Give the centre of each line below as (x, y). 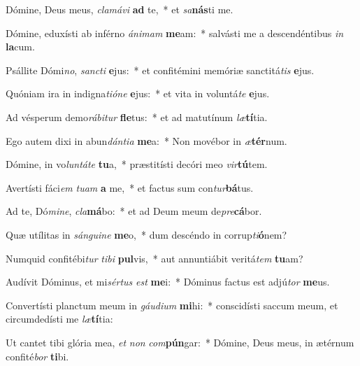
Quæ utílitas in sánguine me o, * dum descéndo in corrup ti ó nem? (146, 234)
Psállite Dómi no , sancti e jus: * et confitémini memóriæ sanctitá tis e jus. (160, 70)
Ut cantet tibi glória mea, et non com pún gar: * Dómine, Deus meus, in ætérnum (180, 342)
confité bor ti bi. (37, 356)
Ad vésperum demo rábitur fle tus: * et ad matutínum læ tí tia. (137, 117)
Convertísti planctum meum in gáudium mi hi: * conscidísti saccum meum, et (172, 305)
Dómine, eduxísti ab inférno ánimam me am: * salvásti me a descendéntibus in (175, 33)
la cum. (20, 47)
